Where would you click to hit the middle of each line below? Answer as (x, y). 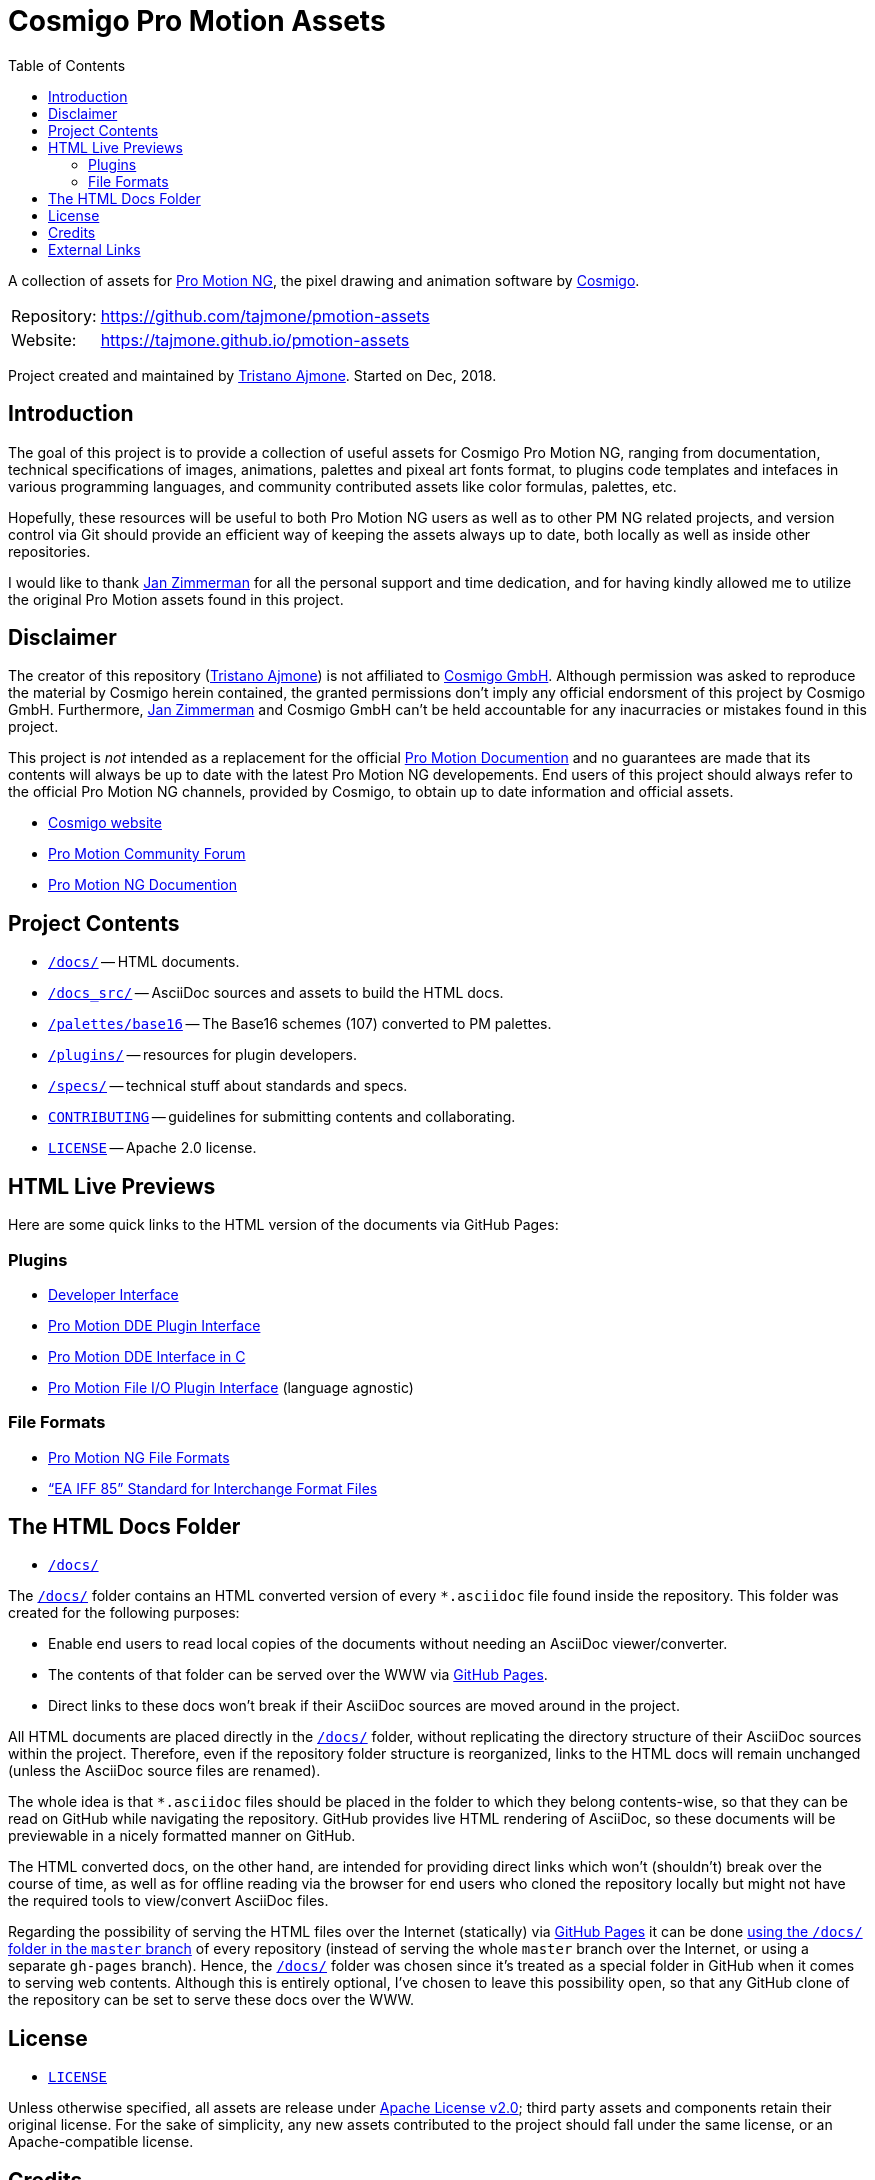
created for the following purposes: (124, 1613)
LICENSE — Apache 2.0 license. (152, 1148)
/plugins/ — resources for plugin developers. (202, 1055)
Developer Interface (113, 1294)
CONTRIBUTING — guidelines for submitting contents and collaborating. (282, 1117)
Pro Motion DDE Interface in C (147, 1356)
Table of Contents (67, 65)
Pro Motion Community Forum (147, 854)
